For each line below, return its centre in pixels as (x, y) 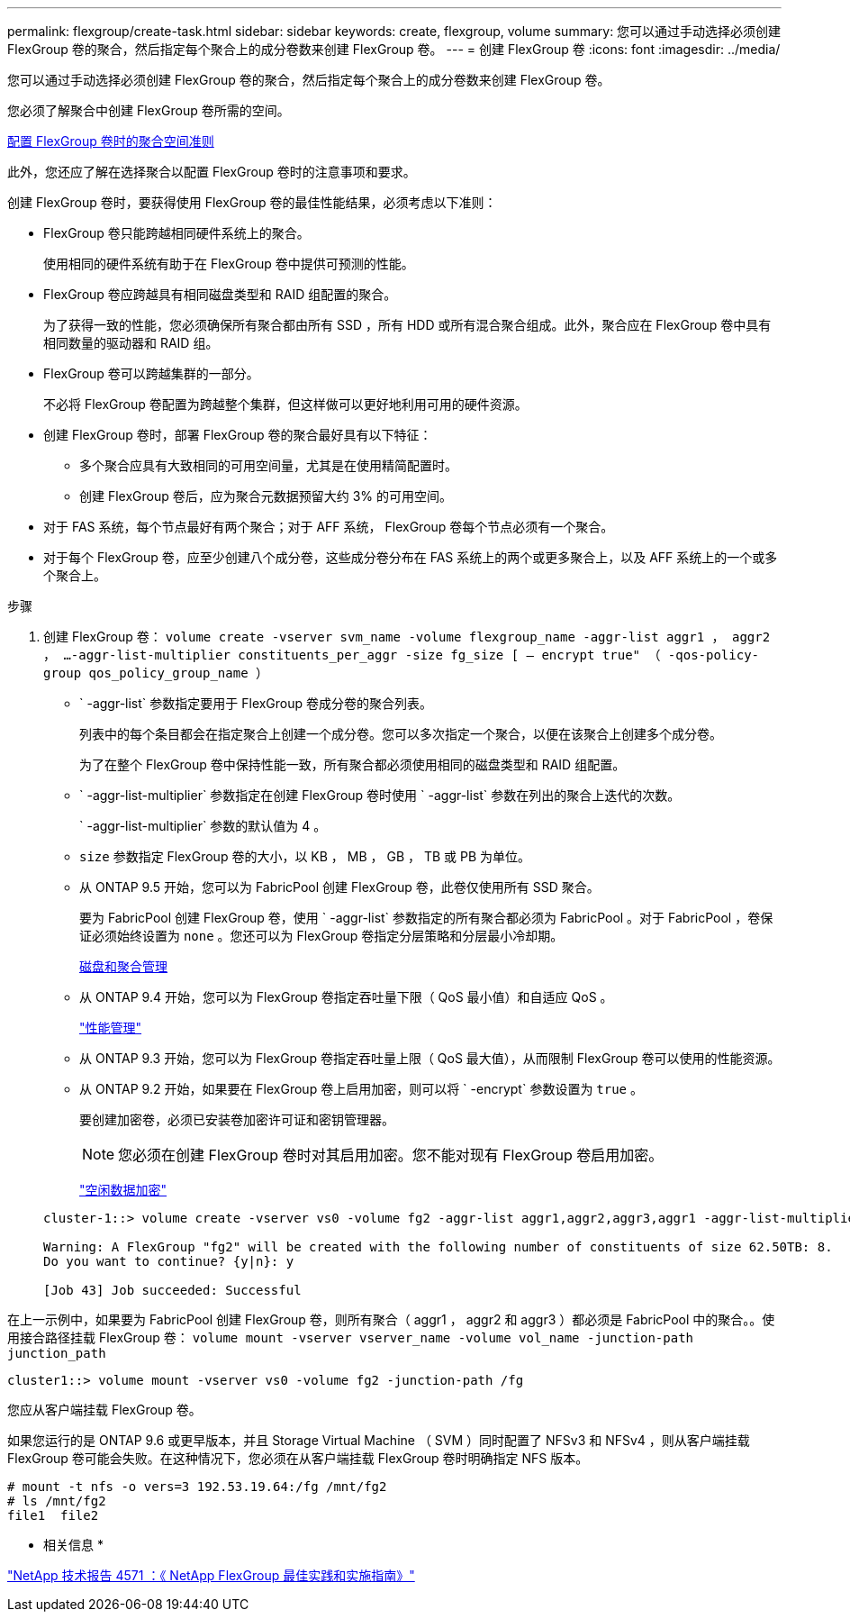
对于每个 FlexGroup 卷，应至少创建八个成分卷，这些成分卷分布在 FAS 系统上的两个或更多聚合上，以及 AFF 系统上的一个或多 (411, 557)
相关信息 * (73, 1545)
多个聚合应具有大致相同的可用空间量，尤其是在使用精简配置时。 (268, 465)
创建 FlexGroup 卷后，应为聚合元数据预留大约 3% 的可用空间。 (266, 496)
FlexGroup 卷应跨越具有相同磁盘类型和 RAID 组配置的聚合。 (220, 294)
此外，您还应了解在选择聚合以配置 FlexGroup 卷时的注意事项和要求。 (212, 172)
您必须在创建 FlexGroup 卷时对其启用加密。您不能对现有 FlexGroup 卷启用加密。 (391, 1155)
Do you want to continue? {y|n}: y (169, 1261)
